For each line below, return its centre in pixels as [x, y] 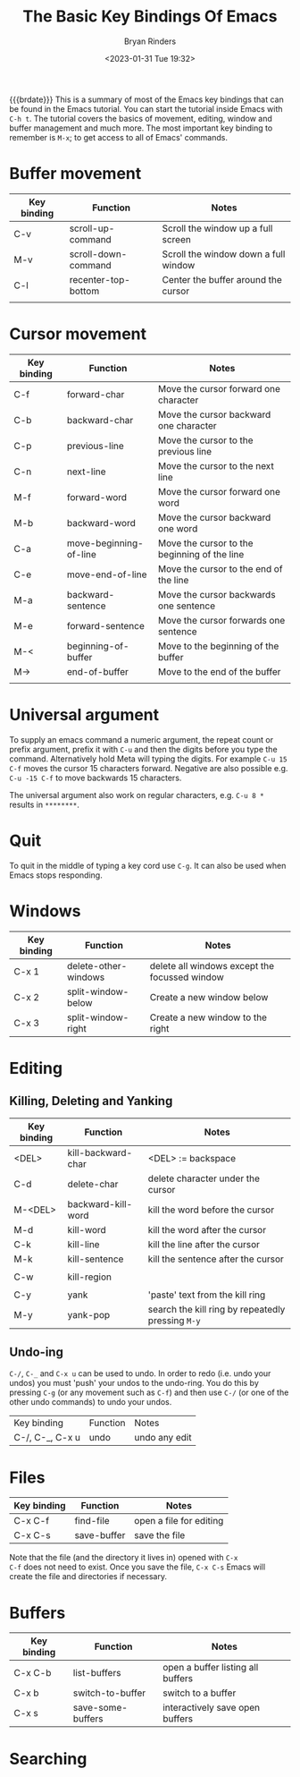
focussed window [187, 977]
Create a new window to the [208, 1017]
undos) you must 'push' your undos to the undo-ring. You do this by [134, 1383]
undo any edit [163, 1438]
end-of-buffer [98, 671]
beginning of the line [201, 554]
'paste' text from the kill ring [207, 1295]
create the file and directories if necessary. [88, 1577]
